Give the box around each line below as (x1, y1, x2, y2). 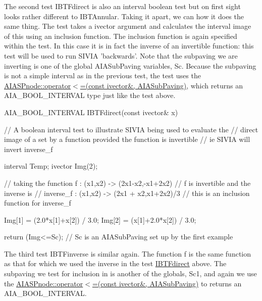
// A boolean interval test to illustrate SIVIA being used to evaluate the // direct (4, 124, 258, 134)
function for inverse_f (4, 197, 71, 208)
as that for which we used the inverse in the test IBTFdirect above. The (4, 258, 227, 269)
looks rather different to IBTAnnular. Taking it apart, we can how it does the (4, 11, 244, 21)
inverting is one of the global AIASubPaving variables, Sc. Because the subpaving (4, 60, 256, 71)
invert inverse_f (4, 143, 53, 154)
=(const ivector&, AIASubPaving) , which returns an (80, 80, 243, 90)
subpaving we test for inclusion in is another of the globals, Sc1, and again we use (4, 268, 257, 279)
